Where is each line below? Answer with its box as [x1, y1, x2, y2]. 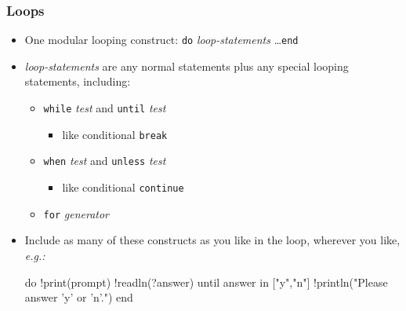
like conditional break [62, 126, 168, 142]
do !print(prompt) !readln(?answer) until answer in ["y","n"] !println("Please [24, 273, 388, 290]
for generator [43, 205, 109, 221]
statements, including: [24, 73, 131, 90]
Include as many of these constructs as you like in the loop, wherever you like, [24, 232, 401, 248]
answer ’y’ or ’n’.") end [24, 289, 133, 306]
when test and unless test [43, 152, 166, 169]
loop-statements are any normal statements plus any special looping [24, 57, 349, 74]
